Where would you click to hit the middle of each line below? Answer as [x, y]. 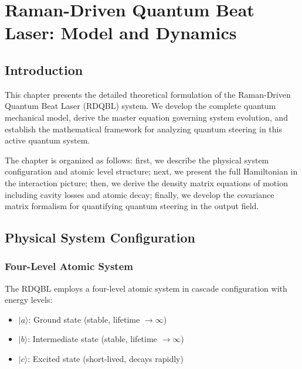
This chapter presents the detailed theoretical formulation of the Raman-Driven [148, 94]
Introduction [44, 69]
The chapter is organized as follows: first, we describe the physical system [137, 160]
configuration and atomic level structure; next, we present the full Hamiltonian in [151, 171]
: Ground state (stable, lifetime [84, 319]
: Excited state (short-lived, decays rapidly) [106, 359]
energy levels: [29, 300]
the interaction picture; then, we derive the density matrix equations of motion [146, 182]
